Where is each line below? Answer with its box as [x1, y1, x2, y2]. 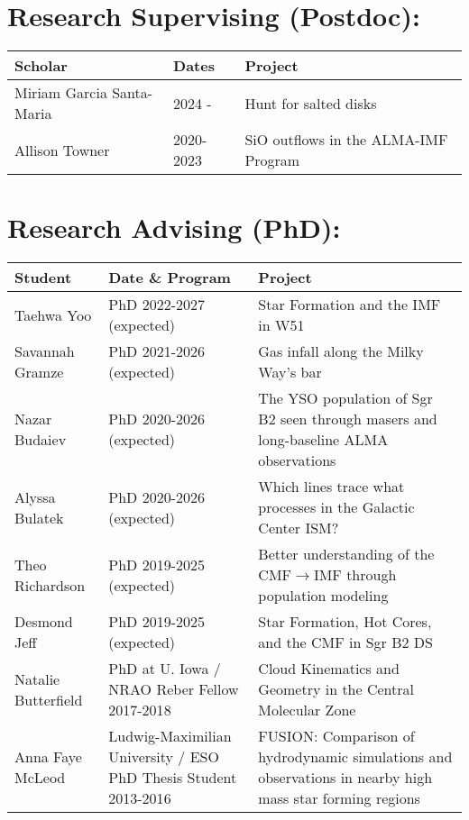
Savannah [14, 341, 75, 362]
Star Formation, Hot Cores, [258, 611, 432, 633]
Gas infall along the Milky [258, 341, 424, 362]
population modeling [258, 585, 389, 606]
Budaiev [14, 429, 67, 451]
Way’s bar [258, 361, 322, 383]
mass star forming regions [258, 788, 420, 809]
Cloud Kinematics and [258, 658, 400, 679]
